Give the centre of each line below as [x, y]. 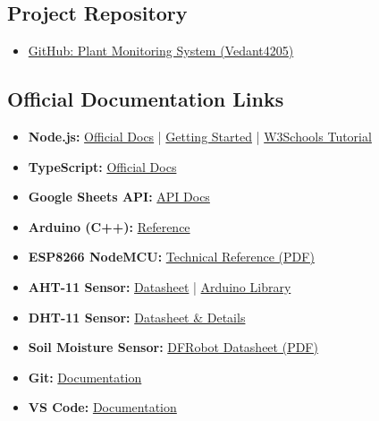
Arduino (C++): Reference [109, 226]
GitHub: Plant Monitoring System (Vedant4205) [161, 51]
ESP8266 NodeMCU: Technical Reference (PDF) [171, 257]
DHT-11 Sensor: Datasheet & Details [137, 317]
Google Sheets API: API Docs [119, 197]
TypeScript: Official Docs [102, 166]
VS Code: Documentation [102, 407]
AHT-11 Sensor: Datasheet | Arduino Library [160, 286]
